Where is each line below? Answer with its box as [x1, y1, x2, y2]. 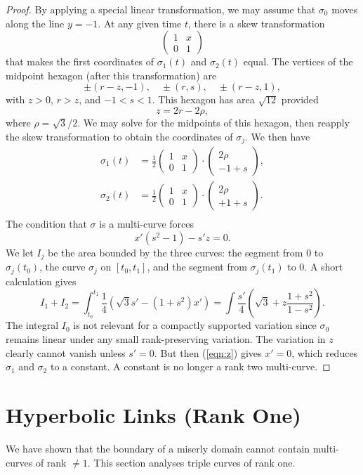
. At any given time [98, 15, 182, 30]
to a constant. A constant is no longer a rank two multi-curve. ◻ [50, 359, 331, 374]
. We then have [245, 129, 310, 143]
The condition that [6, 216, 87, 231]
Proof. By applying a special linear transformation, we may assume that [6, 2, 316, 16]
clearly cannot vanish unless [6, 345, 126, 360]
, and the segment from [147, 259, 247, 274]
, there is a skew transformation [188, 15, 325, 30]
